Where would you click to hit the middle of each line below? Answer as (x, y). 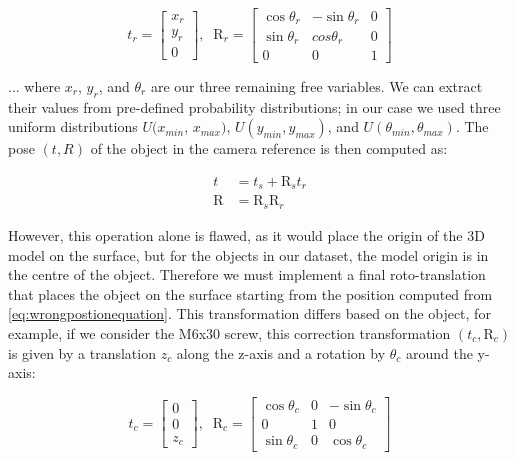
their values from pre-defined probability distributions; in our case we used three (254, 106)
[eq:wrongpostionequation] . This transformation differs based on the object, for (249, 313)
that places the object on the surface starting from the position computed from (250, 293)
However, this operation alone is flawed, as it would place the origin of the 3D (246, 234)
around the (439, 352)
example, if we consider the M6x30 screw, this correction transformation (229, 332)
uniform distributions (73, 126)
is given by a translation (82, 352)
